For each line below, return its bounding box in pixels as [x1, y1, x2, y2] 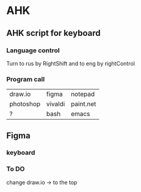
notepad [71, 90, 95, 98]
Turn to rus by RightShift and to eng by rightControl [6, 60, 136, 67]
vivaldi [46, 100, 65, 108]
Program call [6, 75, 45, 83]
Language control [6, 46, 60, 55]
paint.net [71, 100, 96, 108]
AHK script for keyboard [6, 28, 101, 38]
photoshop [9, 100, 41, 108]
